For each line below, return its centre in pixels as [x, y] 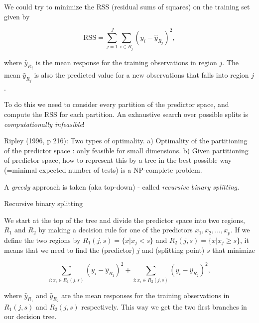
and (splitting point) [173, 250]
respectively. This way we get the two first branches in [164, 306]
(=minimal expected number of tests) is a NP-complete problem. [103, 169]
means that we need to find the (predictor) [69, 250]
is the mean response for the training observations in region [126, 62]
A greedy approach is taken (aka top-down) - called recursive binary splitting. [122, 186]
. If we [240, 230]
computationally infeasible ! [44, 124]
